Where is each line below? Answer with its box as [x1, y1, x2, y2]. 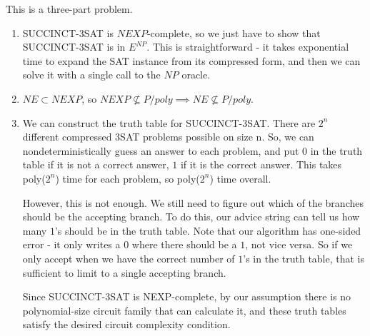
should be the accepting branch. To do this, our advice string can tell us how [22, 209, 360, 224]
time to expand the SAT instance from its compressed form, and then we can [22, 53, 361, 68]
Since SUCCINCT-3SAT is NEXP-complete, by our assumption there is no [22, 289, 351, 304]
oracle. [181, 67, 211, 82]
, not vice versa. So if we [245, 237, 353, 252]
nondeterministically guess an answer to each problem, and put [22, 143, 299, 158]
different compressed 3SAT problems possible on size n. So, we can [22, 129, 314, 144]
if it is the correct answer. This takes [180, 157, 342, 172]
